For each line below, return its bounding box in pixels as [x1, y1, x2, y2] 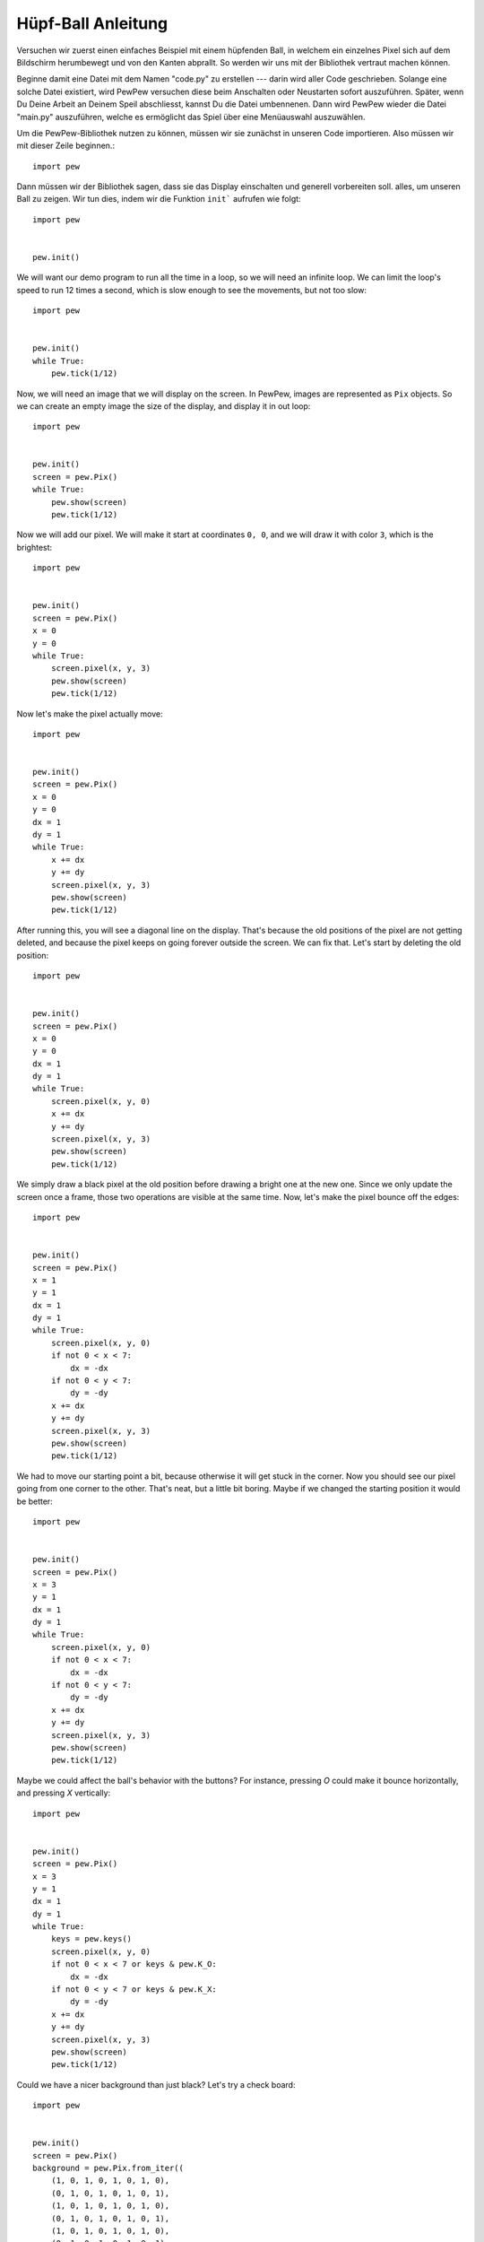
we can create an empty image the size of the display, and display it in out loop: [16, 400, 311, 412]
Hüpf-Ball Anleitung [16, 13, 169, 33]
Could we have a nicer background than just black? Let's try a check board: [16, 2079, 296, 2090]
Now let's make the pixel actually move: [16, 708, 163, 719]
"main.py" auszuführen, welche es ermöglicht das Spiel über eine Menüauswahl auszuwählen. [16, 111, 366, 122]
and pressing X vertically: [16, 1787, 111, 1798]
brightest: [16, 542, 53, 552]
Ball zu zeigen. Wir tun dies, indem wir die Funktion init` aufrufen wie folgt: [16, 194, 301, 204]
